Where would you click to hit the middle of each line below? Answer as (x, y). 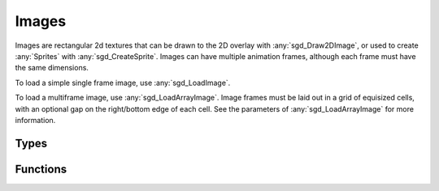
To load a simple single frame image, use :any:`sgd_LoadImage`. (123, 83)
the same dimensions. (52, 68)
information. (35, 120)
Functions (41, 169)
